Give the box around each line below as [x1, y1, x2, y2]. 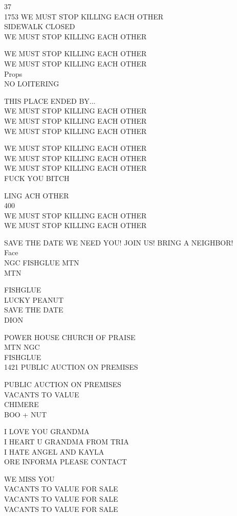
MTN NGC [4, 342, 40, 352]
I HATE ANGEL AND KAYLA [4, 446, 104, 457]
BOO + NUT [4, 409, 47, 419]
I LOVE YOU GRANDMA [4, 426, 90, 437]
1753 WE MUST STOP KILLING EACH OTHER [4, 11, 164, 21]
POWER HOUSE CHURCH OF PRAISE [4, 331, 136, 342]
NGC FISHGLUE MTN [4, 257, 79, 268]
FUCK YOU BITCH [4, 172, 70, 183]
